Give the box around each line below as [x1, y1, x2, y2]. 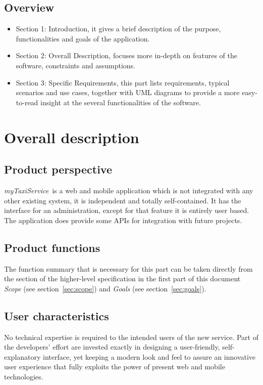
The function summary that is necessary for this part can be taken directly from [4, 263, 253, 274]
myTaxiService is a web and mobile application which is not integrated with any [4, 185, 253, 195]
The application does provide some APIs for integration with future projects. [4, 215, 242, 225]
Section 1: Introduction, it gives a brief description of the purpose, [16, 23, 221, 34]
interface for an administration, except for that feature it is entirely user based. [4, 205, 249, 216]
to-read [16, 97, 38, 107]
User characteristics [4, 308, 109, 323]
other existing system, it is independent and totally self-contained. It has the [4, 195, 241, 205]
